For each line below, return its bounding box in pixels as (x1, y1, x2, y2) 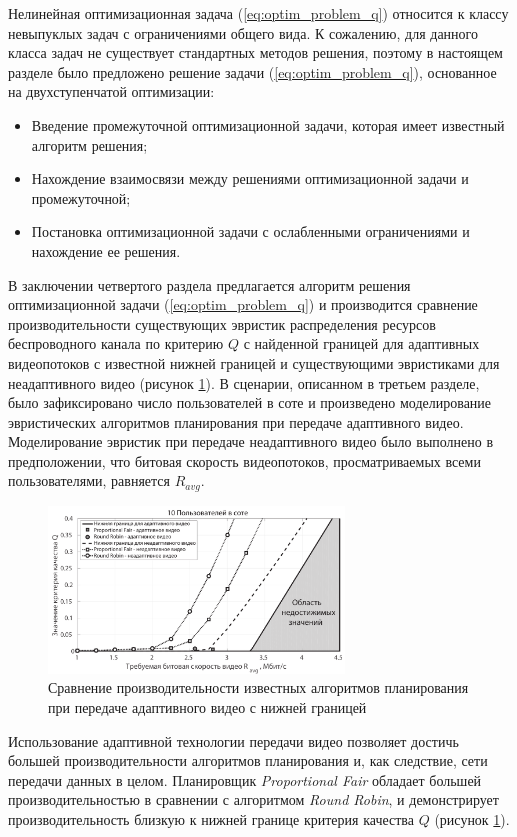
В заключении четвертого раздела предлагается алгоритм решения (8, 274, 411, 295)
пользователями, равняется (8, 470, 170, 491)
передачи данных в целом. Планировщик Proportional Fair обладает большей (8, 769, 482, 790)
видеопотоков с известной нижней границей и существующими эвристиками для (8, 352, 500, 373)
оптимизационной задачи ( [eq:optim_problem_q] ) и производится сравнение (8, 294, 478, 315)
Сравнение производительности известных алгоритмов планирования (48, 677, 469, 698)
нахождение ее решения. (31, 240, 181, 261)
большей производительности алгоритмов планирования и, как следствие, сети (8, 750, 488, 771)
